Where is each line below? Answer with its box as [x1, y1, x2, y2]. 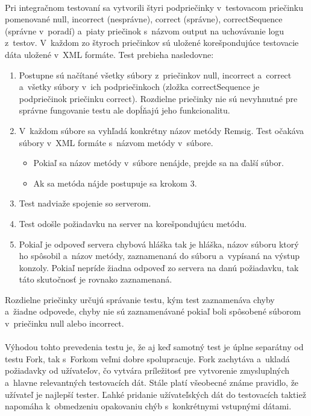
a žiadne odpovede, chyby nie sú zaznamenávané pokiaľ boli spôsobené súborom [5, 305, 301, 318]
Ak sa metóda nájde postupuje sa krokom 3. [33, 176, 197, 189]
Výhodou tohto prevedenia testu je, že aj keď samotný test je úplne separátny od [5, 341, 304, 353]
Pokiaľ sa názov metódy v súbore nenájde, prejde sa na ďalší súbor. [33, 156, 284, 169]
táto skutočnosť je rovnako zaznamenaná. [19, 273, 172, 286]
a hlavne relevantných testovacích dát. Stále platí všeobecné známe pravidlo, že [5, 376, 299, 389]
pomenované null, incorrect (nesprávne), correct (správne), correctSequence [5, 13, 283, 25]
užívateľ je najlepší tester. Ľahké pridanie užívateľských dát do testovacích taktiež [5, 388, 306, 400]
